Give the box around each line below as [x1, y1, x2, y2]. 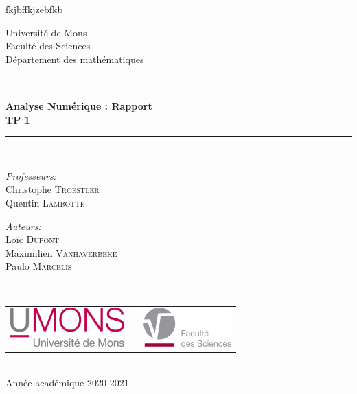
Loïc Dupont [5, 232, 60, 246]
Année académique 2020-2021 [5, 375, 129, 389]
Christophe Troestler [5, 182, 100, 196]
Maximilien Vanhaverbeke [5, 245, 117, 259]
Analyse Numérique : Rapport [5, 98, 152, 113]
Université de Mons [5, 25, 87, 39]
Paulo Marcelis [5, 259, 72, 273]
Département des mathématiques [5, 51, 144, 66]
